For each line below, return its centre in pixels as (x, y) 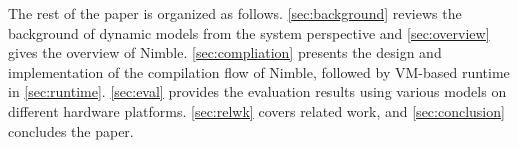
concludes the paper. (71, 130)
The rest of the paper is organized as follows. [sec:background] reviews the (235, 13)
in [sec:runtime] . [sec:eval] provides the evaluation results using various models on (257, 91)
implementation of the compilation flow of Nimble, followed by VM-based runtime (259, 71)
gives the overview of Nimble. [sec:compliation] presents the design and (225, 52)
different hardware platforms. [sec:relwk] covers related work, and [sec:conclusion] (256, 110)
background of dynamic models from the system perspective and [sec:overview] (249, 32)
